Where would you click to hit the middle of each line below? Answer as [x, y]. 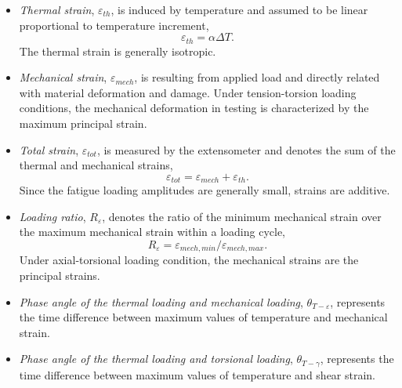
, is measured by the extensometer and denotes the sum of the [246, 149]
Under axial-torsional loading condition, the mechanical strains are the [189, 260]
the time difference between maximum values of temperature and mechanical [203, 317]
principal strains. [60, 276]
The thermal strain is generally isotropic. [118, 51]
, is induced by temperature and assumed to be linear [239, 9]
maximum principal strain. [83, 123]
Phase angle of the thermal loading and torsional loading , [156, 359]
